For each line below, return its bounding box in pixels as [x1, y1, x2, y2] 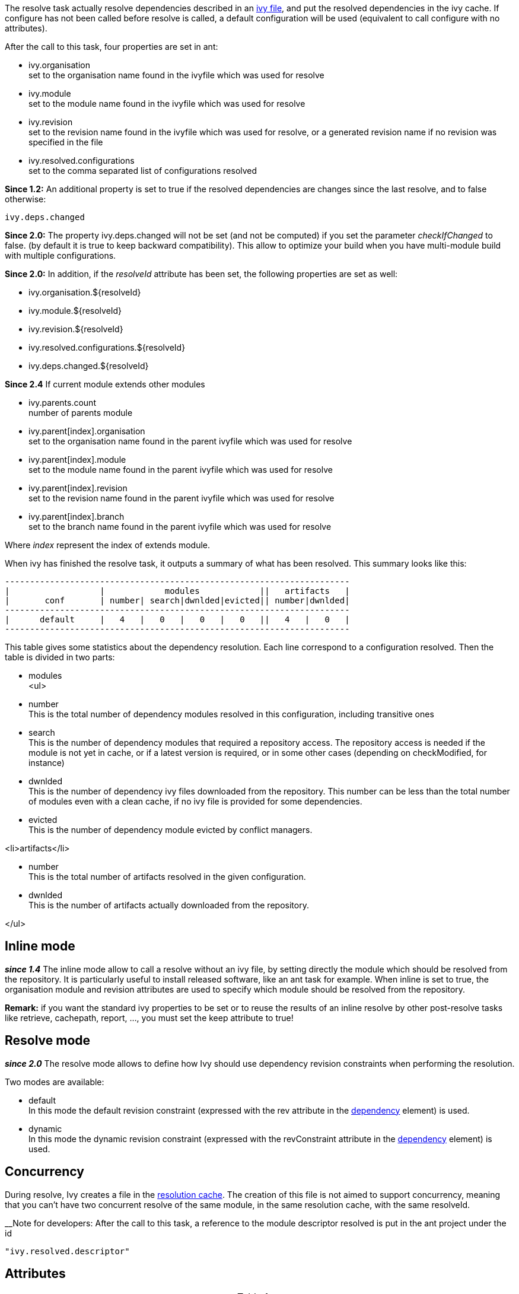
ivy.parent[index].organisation [28, 426, 145, 436]
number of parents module [28, 408, 133, 418]
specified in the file [28, 137, 103, 147]
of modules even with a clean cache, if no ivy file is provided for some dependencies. [28, 796, 362, 806]
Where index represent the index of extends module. [5, 540, 211, 550]
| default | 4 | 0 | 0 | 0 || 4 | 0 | [5, 615, 350, 624]
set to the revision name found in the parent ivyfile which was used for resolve [28, 493, 335, 503]
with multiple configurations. [5, 250, 116, 260]
